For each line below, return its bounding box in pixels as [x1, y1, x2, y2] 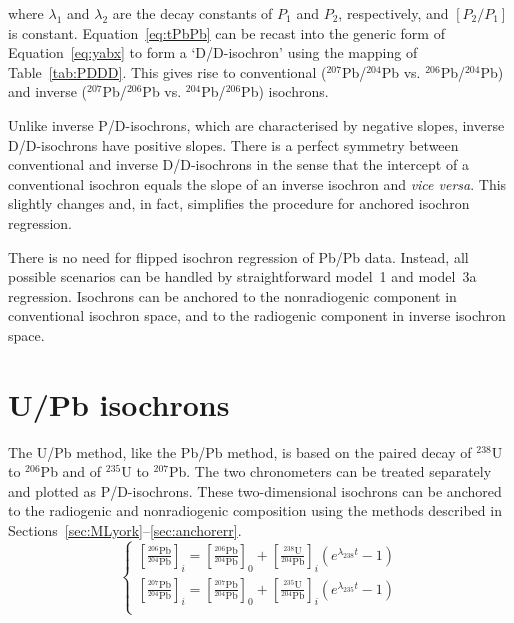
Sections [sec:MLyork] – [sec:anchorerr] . [8, 520, 242, 540]
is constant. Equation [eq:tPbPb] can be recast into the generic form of [8, 22, 445, 43]
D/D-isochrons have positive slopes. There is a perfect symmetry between [8, 134, 459, 155]
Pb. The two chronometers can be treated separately [169, 461, 492, 482]
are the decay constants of [112, 3, 273, 23]
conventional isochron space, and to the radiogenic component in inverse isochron [8, 305, 506, 326]
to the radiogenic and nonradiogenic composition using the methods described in [8, 500, 502, 521]
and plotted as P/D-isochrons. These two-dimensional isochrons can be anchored [8, 480, 502, 501]
